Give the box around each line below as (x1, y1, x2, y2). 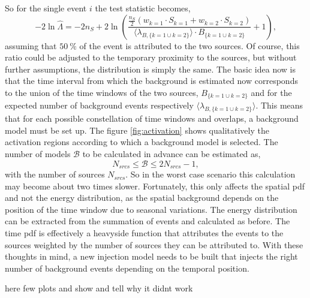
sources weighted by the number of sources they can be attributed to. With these (5, 238, 303, 251)
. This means (255, 99, 303, 112)
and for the (251, 86, 292, 98)
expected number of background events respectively (5, 99, 194, 112)
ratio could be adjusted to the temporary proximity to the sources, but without (5, 51, 297, 64)
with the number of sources (5, 168, 105, 180)
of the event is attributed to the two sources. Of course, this (79, 39, 300, 52)
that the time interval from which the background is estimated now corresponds (5, 74, 298, 87)
